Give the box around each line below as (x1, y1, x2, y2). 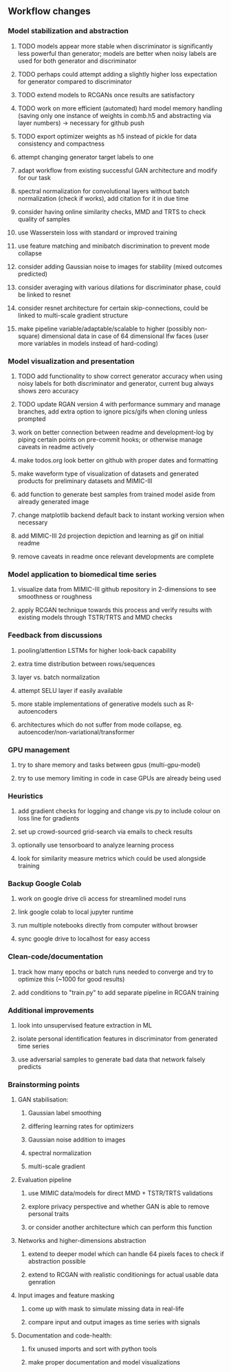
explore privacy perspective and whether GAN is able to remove (27, 1202, 210, 1211)
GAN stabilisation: (17, 1095, 69, 1104)
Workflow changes (8, 6, 91, 17)
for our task (17, 173, 51, 182)
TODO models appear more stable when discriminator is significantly (17, 41, 213, 50)
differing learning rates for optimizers (27, 1122, 134, 1130)
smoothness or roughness (17, 593, 92, 601)
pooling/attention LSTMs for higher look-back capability (17, 646, 177, 654)
